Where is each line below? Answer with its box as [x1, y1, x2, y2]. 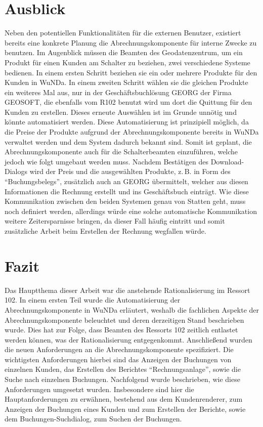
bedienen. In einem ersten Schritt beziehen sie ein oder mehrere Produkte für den [5, 67, 257, 77]
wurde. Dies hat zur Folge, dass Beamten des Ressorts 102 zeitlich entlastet [5, 324, 238, 335]
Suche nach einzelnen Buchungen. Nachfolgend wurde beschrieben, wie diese [5, 374, 240, 385]
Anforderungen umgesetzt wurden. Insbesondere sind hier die [5, 383, 194, 394]
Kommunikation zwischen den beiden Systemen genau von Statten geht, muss [5, 196, 246, 206]
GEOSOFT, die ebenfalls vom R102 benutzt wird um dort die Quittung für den [5, 97, 252, 107]
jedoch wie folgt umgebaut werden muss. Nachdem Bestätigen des [5, 156, 208, 166]
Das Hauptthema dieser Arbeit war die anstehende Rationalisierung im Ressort [5, 284, 250, 295]
